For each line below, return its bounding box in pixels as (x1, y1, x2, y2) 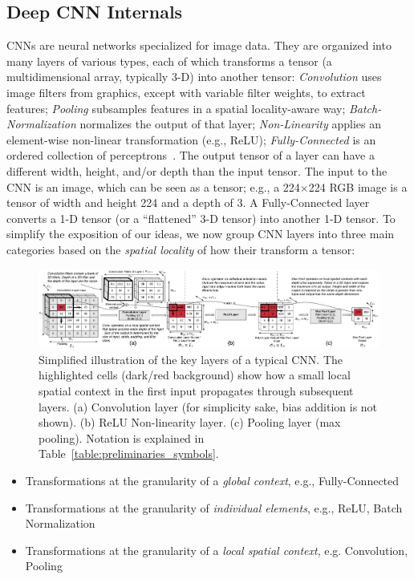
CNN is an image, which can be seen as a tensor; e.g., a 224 (6, 178, 300, 195)
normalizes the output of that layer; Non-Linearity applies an (79, 115, 381, 132)
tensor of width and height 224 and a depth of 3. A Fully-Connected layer (6, 194, 370, 211)
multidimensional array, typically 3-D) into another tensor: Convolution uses (6, 68, 382, 85)
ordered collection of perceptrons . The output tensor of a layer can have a (6, 147, 375, 164)
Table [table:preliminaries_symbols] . (39, 445, 219, 462)
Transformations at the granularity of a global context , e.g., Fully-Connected (25, 472, 400, 488)
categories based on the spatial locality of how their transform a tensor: (6, 241, 355, 257)
